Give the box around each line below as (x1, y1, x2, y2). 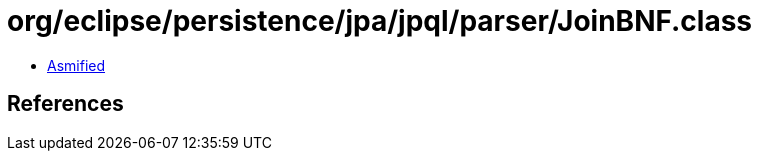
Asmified (47, 56, 106, 74)
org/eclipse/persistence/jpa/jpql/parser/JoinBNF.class (7, 4, 752, 38)
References (7, 91, 124, 117)
